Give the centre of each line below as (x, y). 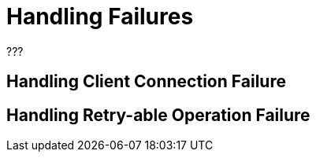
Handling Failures (100, 17)
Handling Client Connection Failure (146, 82)
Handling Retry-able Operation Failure (158, 115)
